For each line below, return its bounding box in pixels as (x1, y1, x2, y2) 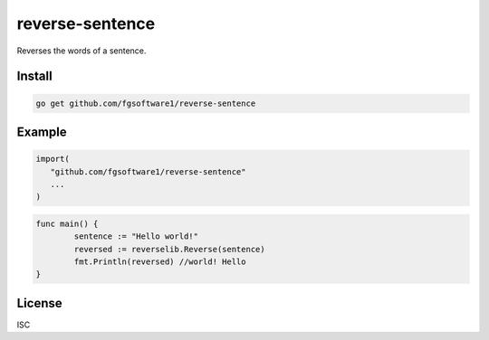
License (16, 295, 62, 311)
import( (35, 154, 70, 165)
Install (16, 69, 53, 84)
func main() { (35, 218, 99, 229)
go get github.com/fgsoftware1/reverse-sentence (35, 98, 256, 109)
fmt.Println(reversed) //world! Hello (73, 257, 246, 267)
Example (16, 124, 67, 139)
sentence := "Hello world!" (73, 231, 199, 241)
